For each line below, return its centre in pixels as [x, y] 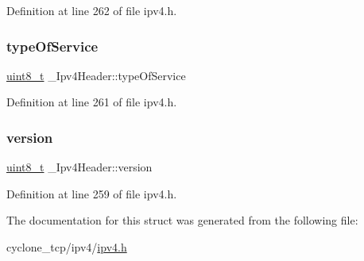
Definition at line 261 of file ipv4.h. [92, 102]
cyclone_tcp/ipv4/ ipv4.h [67, 247]
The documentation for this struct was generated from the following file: [182, 220]
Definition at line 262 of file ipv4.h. [92, 10]
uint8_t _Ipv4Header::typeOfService [96, 75]
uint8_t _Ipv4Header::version [79, 167]
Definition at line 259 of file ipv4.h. [92, 193]
